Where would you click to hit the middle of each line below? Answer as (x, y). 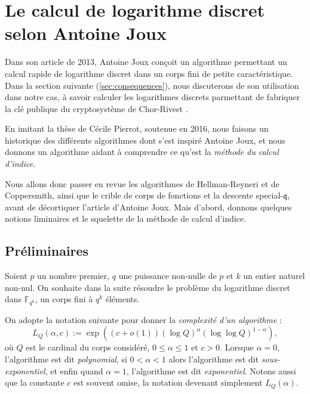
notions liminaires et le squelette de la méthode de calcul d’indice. (125, 218)
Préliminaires (47, 251)
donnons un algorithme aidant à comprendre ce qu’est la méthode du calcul (142, 152)
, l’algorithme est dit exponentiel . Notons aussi (211, 370)
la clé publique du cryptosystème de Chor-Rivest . (96, 108)
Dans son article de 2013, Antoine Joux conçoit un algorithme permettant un (146, 62)
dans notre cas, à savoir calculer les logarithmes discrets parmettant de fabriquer (152, 97)
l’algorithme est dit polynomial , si (66, 359)
